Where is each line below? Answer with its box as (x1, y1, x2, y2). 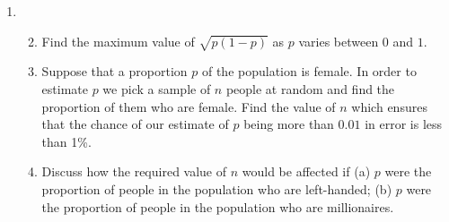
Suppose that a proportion (41, 62, 188, 81)
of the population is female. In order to (201, 62, 417, 81)
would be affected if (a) (242, 162, 371, 181)
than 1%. (41, 132, 92, 150)
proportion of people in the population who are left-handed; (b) (41, 179, 392, 198)
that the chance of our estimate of (41, 115, 229, 133)
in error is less (365, 115, 443, 133)
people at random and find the (225, 79, 395, 98)
